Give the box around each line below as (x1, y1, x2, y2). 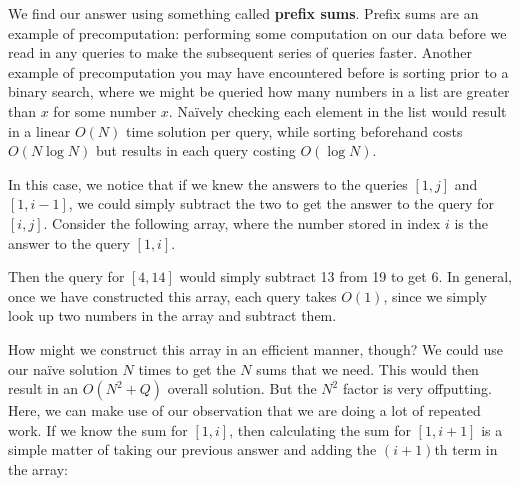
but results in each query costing (95, 140, 296, 161)
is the (454, 212, 488, 233)
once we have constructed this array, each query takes (8, 285, 337, 306)
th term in (434, 439, 498, 460)
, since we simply (383, 285, 487, 306)
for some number (53, 100, 157, 121)
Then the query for (8, 266, 125, 287)
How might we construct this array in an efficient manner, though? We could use (8, 338, 504, 359)
